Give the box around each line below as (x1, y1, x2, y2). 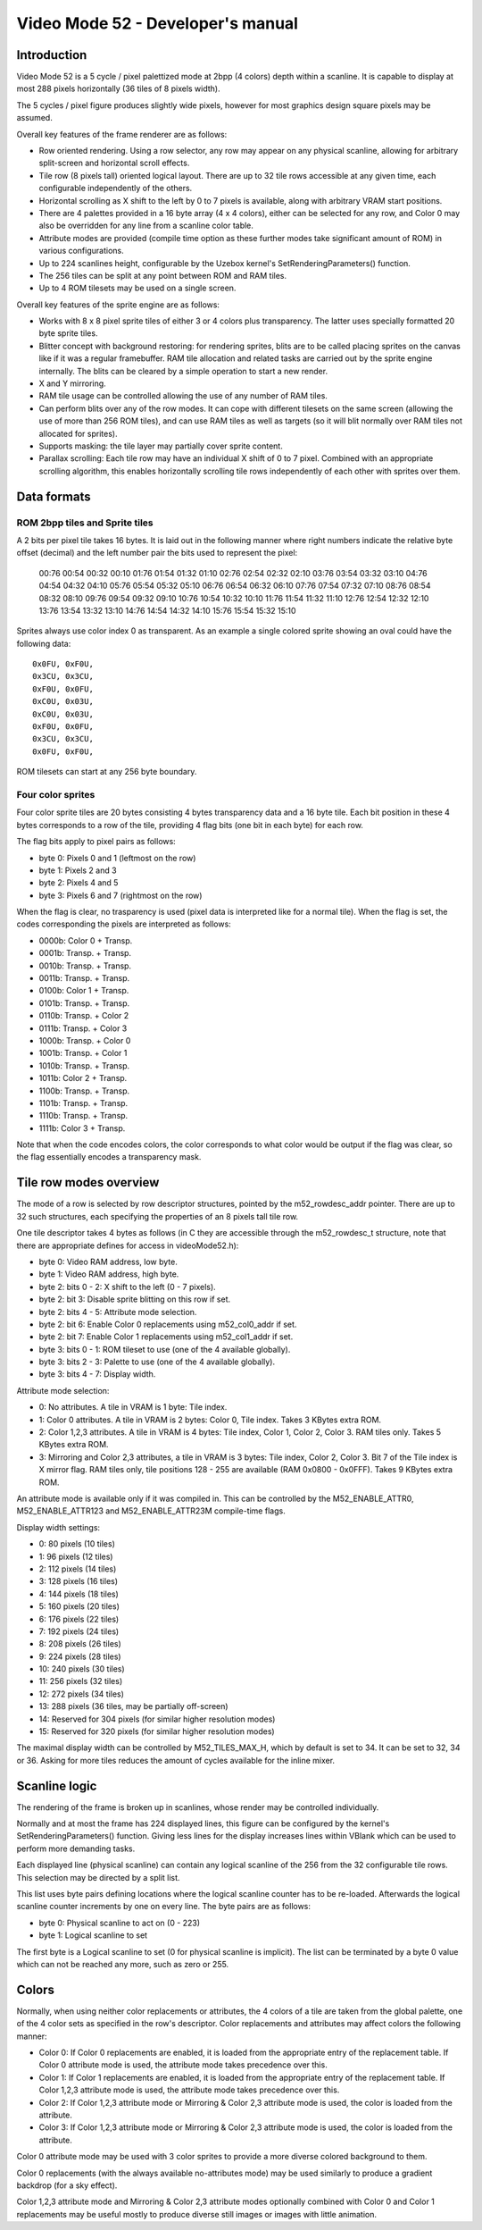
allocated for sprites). (38, 428, 118, 439)
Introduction (16, 47, 87, 63)
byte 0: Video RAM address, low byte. (38, 1256, 178, 1267)
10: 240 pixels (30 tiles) (38, 1664, 125, 1674)
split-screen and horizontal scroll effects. (38, 157, 190, 169)
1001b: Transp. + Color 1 (38, 1048, 128, 1059)
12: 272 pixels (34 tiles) (38, 1689, 125, 1699)
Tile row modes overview (16, 1175, 160, 1190)
